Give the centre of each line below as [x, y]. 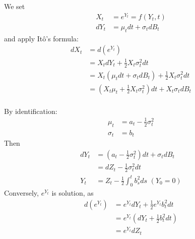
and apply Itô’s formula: [41, 38]
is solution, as [73, 193]
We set [15, 6]
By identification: [31, 111]
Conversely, [21, 193]
